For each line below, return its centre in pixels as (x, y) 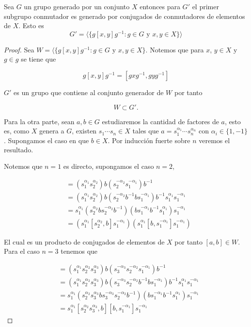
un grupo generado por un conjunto (77, 6)
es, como (17, 131)
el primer (205, 6)
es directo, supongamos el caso (109, 166)
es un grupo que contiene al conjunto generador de (89, 92)
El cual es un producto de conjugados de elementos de (84, 241)
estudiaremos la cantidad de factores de (160, 121)
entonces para (160, 6)
